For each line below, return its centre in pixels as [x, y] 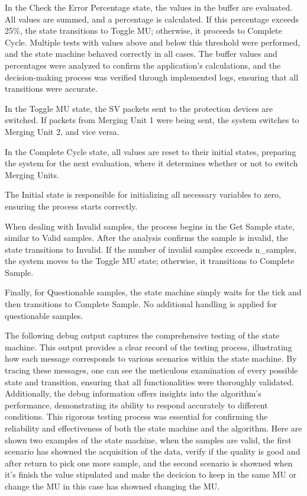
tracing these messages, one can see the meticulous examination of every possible [151, 370]
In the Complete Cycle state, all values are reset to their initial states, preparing [151, 151]
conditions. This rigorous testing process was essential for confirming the [136, 416]
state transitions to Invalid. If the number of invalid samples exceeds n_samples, [151, 249]
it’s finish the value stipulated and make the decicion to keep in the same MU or [151, 474]
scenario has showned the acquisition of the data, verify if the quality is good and [153, 451]
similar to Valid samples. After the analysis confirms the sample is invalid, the [146, 238]
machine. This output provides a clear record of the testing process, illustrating [148, 347]
